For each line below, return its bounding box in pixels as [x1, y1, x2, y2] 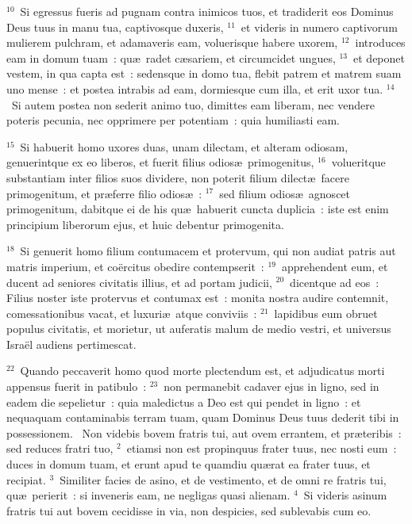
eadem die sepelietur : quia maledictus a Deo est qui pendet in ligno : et [6, 393, 361, 410]
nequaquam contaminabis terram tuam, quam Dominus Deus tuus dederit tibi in [6, 409, 399, 426]
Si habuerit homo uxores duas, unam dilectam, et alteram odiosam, [20, 138, 348, 155]
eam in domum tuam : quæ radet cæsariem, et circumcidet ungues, [6, 49, 336, 66]
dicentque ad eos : [290, 273, 379, 290]
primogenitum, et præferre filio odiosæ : [6, 185, 202, 201]
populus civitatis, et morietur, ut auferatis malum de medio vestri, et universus [6, 320, 391, 337]
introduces [355, 34, 406, 51]
